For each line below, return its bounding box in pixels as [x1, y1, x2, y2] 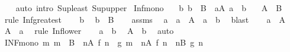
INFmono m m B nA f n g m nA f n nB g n [4, 36, 204, 48]
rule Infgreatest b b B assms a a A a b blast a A [4, 13, 285, 25]
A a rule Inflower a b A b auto [4, 25, 174, 37]
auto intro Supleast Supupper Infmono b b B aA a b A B [15, 2, 282, 13]
